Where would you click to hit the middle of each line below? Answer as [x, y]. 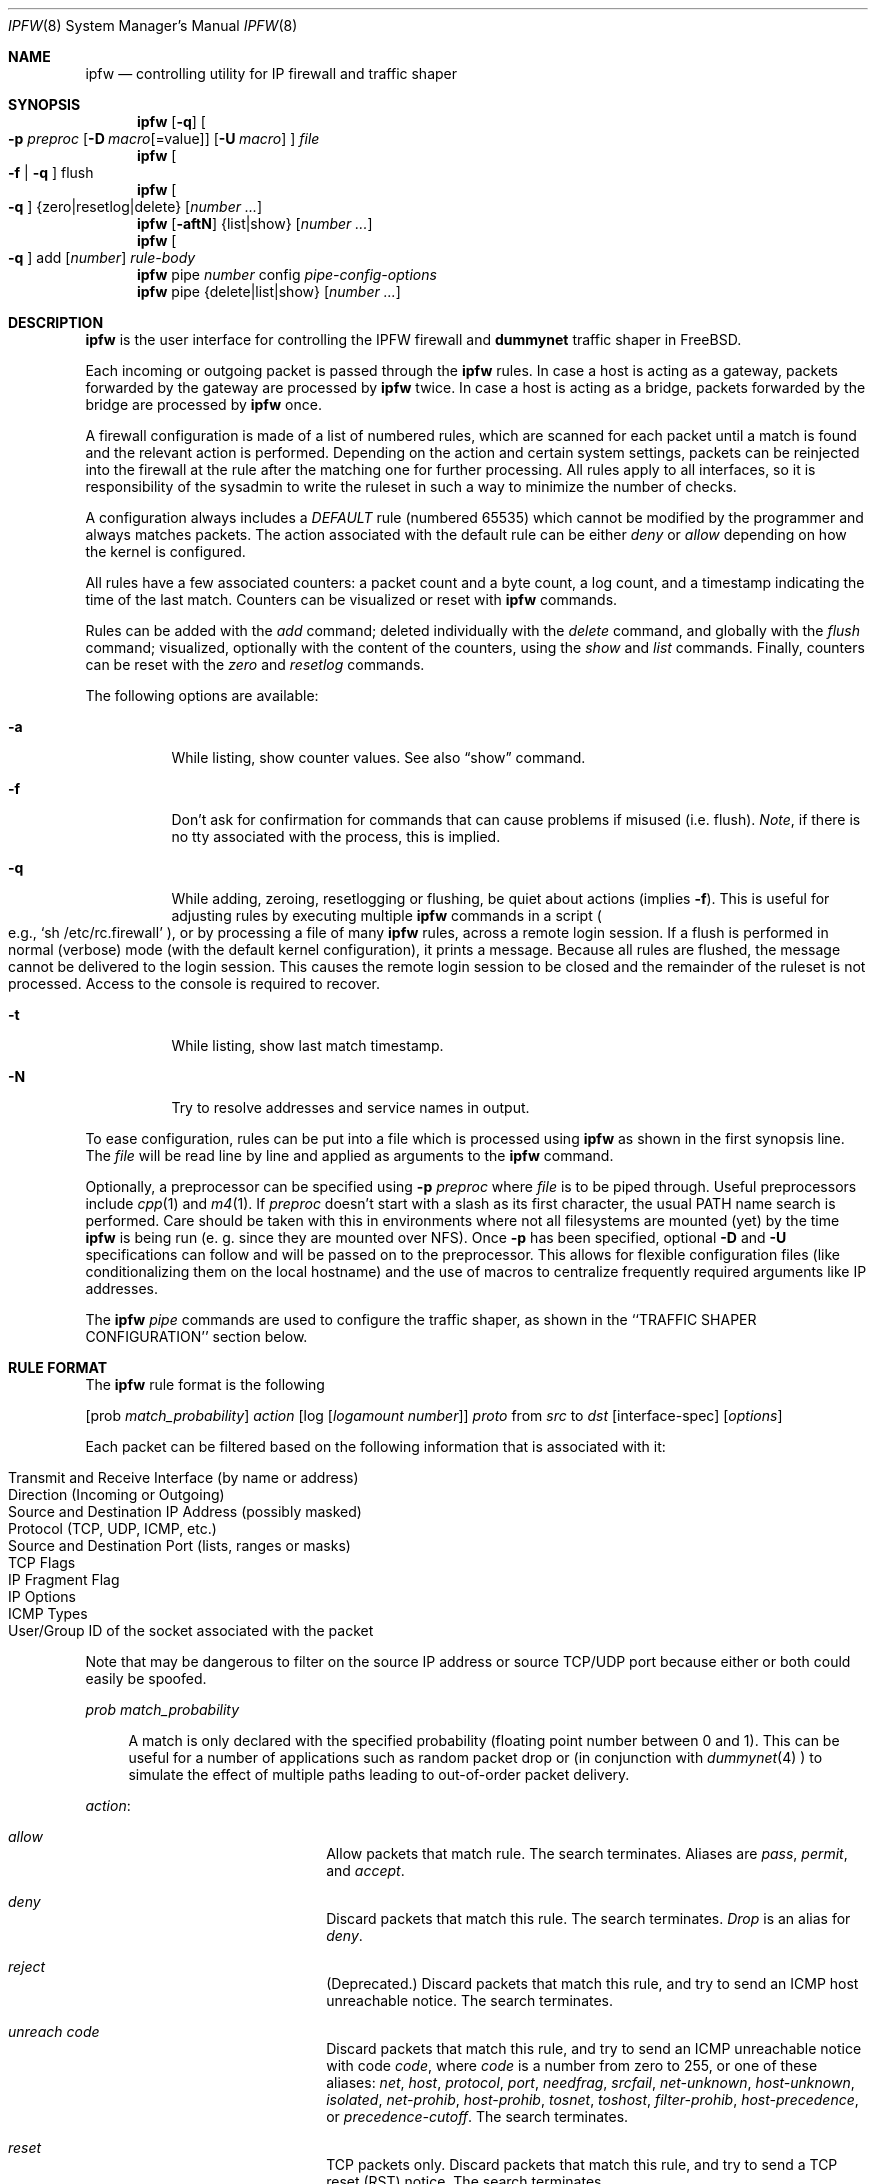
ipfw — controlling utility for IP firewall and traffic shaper [271, 73]
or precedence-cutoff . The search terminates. [477, 2116]
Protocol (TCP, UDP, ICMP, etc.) [112, 1528]
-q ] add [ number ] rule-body [102, 257]
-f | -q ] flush [51, 172]
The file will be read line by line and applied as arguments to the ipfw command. [349, 1155]
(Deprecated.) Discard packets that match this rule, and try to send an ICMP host [592, 1983]
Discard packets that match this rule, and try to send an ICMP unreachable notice [594, 2048]
